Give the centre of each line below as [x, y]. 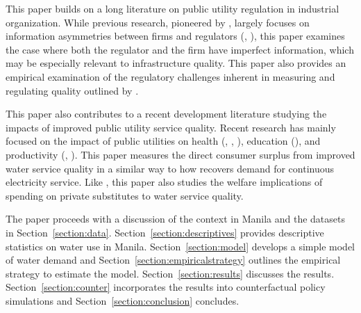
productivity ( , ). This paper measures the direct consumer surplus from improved [180, 154]
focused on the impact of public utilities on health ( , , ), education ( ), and [163, 141]
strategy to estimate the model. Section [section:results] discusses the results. [170, 273]
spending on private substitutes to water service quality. [125, 195]
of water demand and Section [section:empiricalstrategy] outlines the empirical [173, 260]
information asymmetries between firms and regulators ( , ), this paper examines [175, 36]
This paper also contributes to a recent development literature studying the [166, 114]
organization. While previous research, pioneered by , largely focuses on [158, 22]
